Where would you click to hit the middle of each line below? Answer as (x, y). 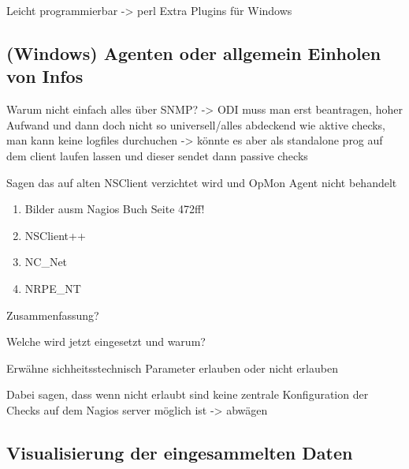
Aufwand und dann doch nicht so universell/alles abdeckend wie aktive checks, (196, 124)
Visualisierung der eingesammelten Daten (180, 452)
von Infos (45, 76)
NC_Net (46, 262)
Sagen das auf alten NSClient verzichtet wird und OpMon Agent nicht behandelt (202, 182)
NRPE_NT (53, 288)
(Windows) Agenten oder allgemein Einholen (194, 53)
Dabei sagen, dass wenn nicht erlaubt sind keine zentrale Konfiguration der (188, 394)
